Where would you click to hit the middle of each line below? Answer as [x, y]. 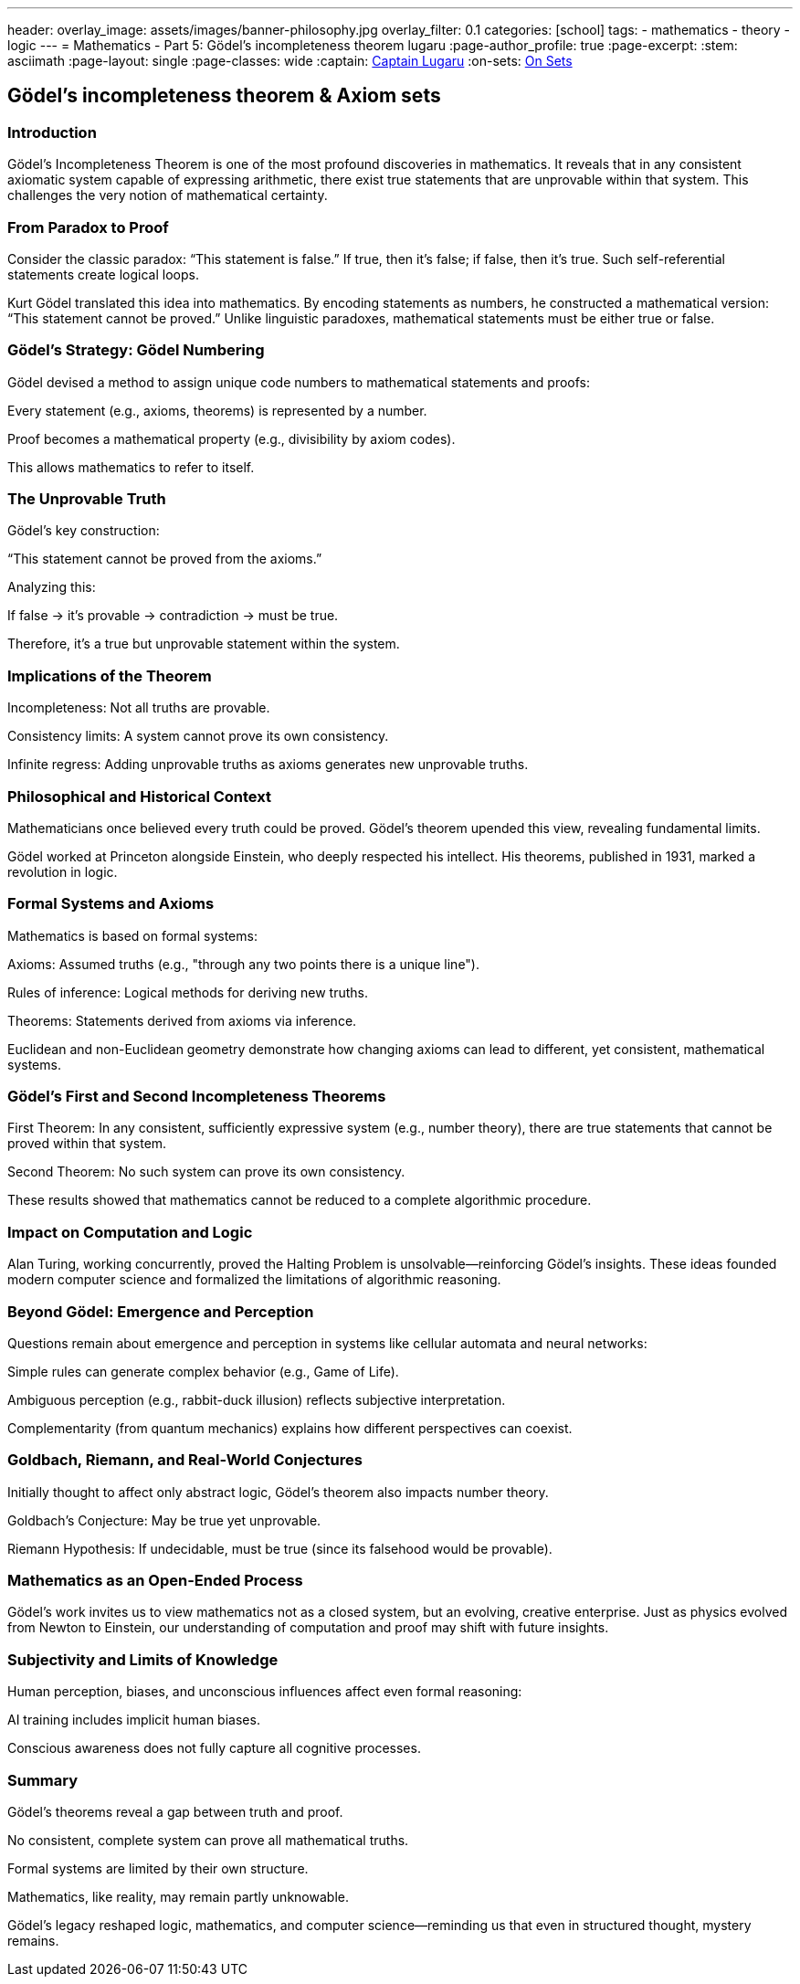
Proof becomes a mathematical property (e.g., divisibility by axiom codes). [232, 438]
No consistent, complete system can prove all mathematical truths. [208, 1840]
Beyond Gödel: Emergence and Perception [161, 1311]
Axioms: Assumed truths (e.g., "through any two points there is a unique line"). [243, 964]
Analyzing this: [52, 587]
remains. [33, 1940]
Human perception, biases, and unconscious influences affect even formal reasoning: [265, 1692]
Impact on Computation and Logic [130, 1232]
